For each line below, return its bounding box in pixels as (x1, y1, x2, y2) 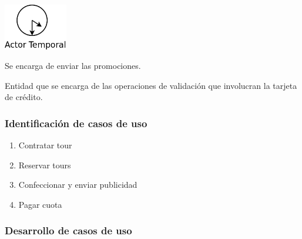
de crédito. (5, 91, 43, 103)
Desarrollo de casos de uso (5, 223, 132, 238)
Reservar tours (18, 158, 71, 171)
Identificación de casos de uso (5, 115, 147, 130)
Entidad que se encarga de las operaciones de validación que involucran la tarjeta (5, 79, 297, 91)
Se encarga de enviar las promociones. (5, 59, 141, 72)
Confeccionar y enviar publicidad (18, 178, 137, 191)
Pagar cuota (18, 198, 62, 210)
